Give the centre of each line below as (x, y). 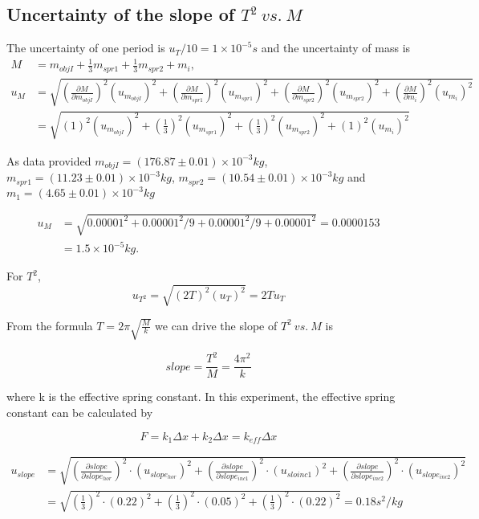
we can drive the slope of (216, 325)
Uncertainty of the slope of (121, 14)
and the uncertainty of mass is (336, 48)
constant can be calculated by (80, 413)
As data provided (49, 160)
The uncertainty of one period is (86, 48)
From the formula (50, 325)
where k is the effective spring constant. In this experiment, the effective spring (201, 396)
